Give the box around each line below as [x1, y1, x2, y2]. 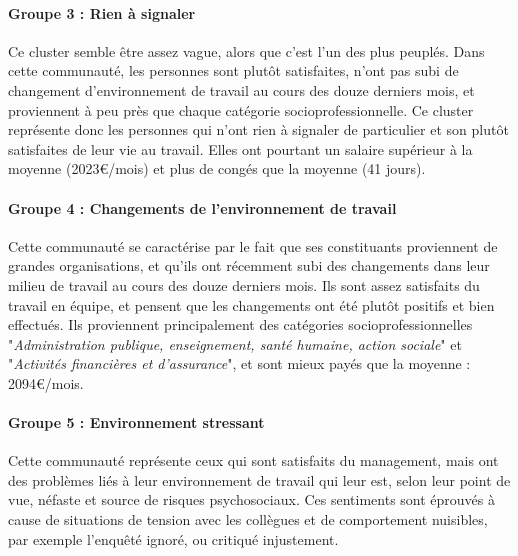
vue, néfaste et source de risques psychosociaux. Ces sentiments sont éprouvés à [8, 489, 495, 510]
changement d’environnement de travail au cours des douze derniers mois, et [8, 79, 475, 100]
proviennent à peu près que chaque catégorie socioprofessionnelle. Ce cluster [8, 99, 474, 120]
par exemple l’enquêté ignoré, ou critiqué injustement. [8, 528, 339, 549]
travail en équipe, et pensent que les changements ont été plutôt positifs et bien [8, 294, 495, 315]
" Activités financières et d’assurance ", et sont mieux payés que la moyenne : [8, 353, 471, 374]
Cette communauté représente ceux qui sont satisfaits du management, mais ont [8, 450, 499, 471]
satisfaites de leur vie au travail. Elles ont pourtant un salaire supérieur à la [8, 138, 473, 159]
